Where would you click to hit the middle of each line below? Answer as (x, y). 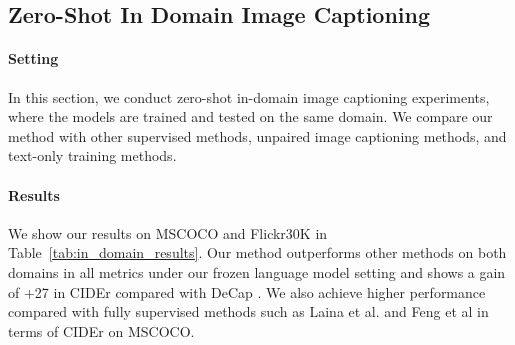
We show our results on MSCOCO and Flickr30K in (168, 232)
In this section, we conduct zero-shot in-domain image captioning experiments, (249, 96)
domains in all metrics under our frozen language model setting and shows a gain (257, 271)
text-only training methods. (92, 155)
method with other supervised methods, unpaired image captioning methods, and (257, 135)
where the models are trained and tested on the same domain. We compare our (250, 116)
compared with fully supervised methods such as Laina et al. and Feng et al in (248, 311)
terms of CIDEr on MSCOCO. (101, 330)
